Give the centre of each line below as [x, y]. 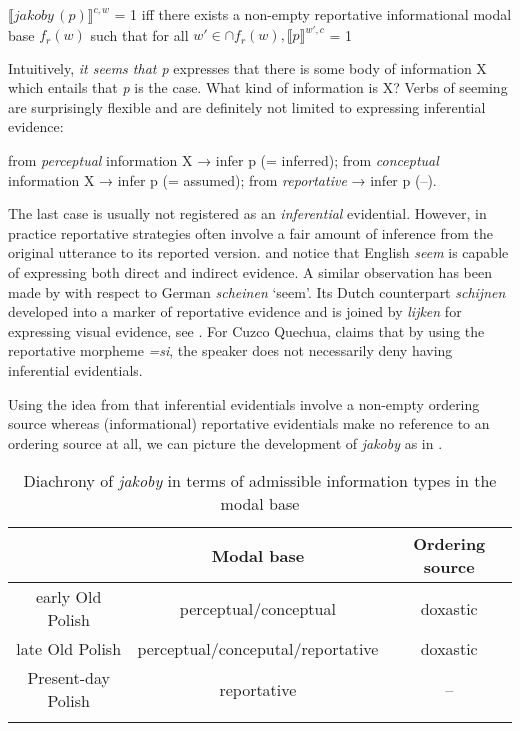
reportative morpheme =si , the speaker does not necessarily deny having [230, 350]
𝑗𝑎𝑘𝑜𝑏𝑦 [33, 16]
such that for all [139, 34]
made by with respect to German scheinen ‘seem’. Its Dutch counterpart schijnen [257, 291]
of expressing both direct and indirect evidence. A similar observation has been [250, 272]
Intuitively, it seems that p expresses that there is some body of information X [247, 67]
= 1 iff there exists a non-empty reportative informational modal [313, 14]
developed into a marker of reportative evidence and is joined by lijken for [235, 311]
